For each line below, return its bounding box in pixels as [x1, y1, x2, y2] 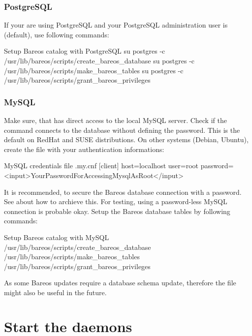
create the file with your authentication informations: [4, 144, 164, 154]
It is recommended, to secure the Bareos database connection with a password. [4, 186, 242, 197]
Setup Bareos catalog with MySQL [4, 232, 109, 242]
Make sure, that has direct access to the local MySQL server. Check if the [4, 115, 227, 125]
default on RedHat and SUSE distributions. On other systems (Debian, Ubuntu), [4, 134, 249, 145]
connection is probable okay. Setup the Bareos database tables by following [4, 206, 230, 216]
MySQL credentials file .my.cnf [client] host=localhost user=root [4, 160, 198, 171]
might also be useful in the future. [4, 287, 107, 297]
